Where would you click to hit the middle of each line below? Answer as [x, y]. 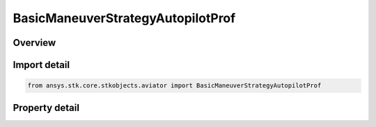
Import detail [41, 65]
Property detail [46, 108]
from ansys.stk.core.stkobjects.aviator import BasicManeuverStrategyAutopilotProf [174, 86]
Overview [34, 43]
